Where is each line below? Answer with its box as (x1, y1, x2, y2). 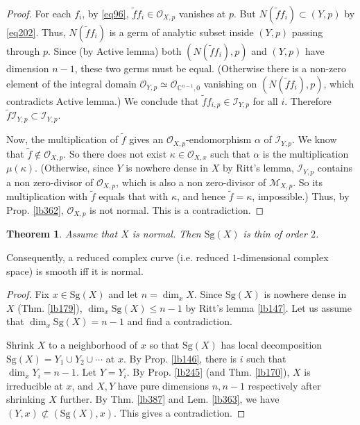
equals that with (98, 189, 169, 203)
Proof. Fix (6, 287, 49, 301)
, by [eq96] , (82, 6, 129, 20)
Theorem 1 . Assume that (6, 226, 118, 241)
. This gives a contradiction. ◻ (114, 405, 246, 419)
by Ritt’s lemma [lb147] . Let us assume (185, 300, 352, 315)
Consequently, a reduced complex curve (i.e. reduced (6, 250, 230, 265)
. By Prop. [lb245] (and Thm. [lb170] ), (126, 365, 290, 379)
